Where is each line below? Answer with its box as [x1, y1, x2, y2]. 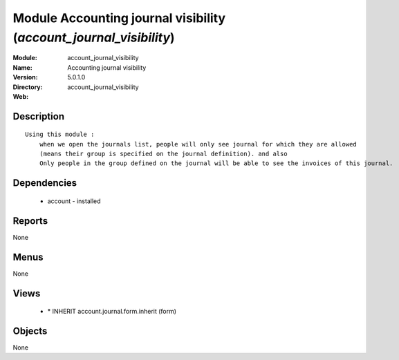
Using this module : [25, 131, 95, 138]
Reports [12, 215, 48, 227]
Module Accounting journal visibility [12, 10, 226, 26]
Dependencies [12, 177, 77, 189]
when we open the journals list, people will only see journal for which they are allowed [39, 140, 358, 148]
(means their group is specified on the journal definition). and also [39, 150, 288, 158]
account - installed [47, 197, 101, 205]
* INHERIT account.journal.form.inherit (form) [47, 307, 176, 316]
